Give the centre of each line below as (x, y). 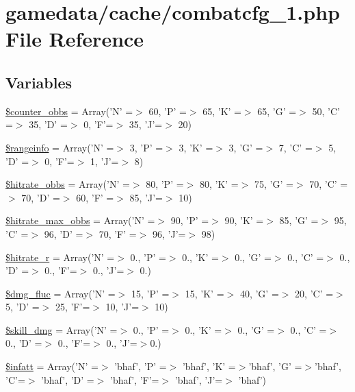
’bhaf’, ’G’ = (275, 366)
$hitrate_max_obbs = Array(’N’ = (80, 220)
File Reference (75, 39)
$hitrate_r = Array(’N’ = (60, 257)
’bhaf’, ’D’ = (68, 379)
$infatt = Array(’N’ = (52, 366)
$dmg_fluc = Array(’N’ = (61, 293)
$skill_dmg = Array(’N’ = (62, 329)
